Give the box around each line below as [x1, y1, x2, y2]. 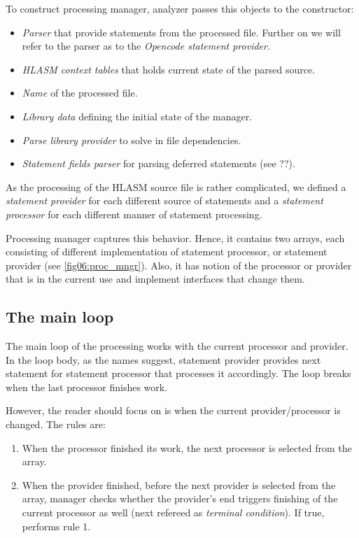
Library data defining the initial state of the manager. [22, 108, 253, 123]
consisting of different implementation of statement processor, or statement [6, 244, 328, 259]
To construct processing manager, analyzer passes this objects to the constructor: [6, 1, 354, 15]
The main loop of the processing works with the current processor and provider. [6, 339, 349, 353]
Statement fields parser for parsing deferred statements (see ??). [22, 156, 295, 171]
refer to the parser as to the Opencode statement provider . [22, 38, 270, 53]
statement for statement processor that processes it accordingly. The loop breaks [6, 366, 351, 381]
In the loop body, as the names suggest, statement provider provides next [6, 352, 321, 367]
